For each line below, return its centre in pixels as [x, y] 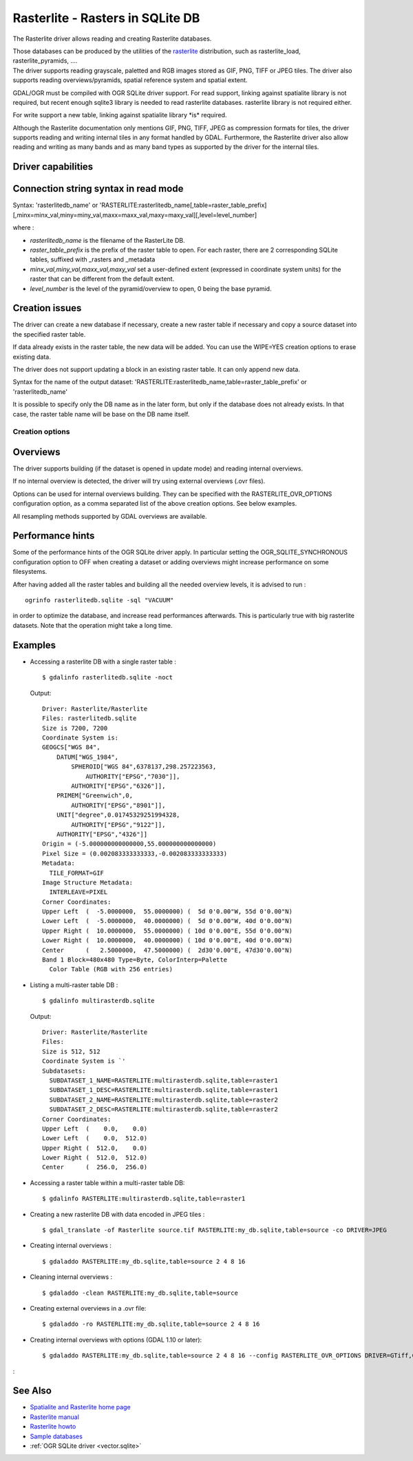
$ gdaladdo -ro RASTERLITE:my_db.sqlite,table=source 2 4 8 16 [151, 1324]
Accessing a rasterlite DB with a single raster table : [103, 662]
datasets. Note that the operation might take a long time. [93, 625]
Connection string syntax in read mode [98, 189]
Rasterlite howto [53, 1427]
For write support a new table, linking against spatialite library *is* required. [120, 115]
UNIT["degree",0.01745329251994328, [118, 815]
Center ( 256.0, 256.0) [95, 1167]
